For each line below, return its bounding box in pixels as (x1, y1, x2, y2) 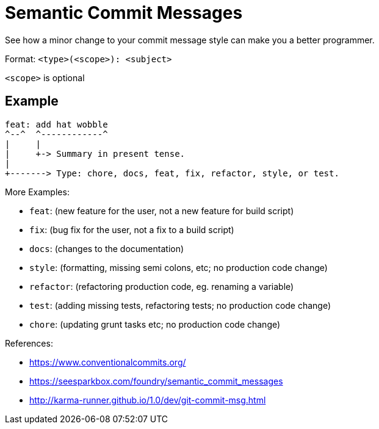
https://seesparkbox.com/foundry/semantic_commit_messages (29, 375, 283, 386)
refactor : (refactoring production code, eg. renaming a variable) (29, 281, 294, 292)
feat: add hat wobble (5, 119, 108, 129)
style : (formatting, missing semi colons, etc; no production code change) (29, 262, 328, 273)
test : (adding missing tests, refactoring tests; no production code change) (29, 300, 331, 311)
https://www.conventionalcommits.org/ (29, 356, 186, 367)
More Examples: (5, 186, 70, 197)
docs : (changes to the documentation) (29, 243, 184, 254)
